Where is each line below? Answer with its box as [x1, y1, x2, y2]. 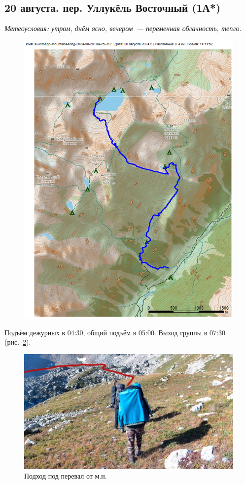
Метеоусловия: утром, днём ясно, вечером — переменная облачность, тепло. [4, 23, 242, 33]
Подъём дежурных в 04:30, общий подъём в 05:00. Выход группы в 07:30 [4, 327, 225, 337]
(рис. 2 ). [4, 337, 31, 347]
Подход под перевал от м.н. [24, 471, 107, 481]
